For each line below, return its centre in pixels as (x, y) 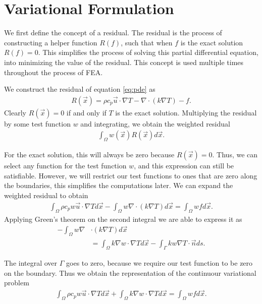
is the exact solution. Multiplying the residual (186, 112)
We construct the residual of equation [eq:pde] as (80, 89)
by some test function (37, 123)
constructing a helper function (51, 42)
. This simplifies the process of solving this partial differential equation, (148, 52)
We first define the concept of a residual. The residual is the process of (113, 33)
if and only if (86, 112)
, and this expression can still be (184, 166)
